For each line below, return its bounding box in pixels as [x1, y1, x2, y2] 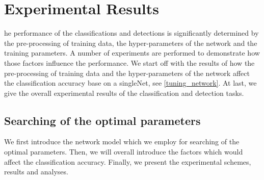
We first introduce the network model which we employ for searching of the [4, 136, 240, 147]
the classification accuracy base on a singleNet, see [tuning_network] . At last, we [4, 78, 257, 88]
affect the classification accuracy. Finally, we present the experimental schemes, [4, 156, 251, 167]
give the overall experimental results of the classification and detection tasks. [4, 87, 244, 98]
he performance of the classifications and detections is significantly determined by [4, 28, 259, 38]
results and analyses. [4, 166, 68, 177]
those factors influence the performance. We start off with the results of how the [4, 57, 255, 68]
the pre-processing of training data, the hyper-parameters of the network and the [4, 37, 257, 48]
